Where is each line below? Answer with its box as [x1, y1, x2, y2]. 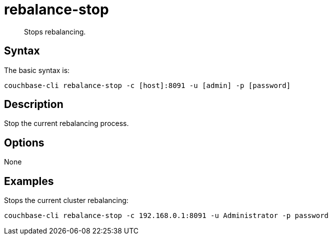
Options [4, 136, 44, 149]
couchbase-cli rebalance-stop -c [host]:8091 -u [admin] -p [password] [4, 81, 291, 89]
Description [4, 98, 63, 111]
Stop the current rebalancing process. [4, 119, 129, 128]
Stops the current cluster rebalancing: [4, 196, 128, 205]
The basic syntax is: [4, 65, 70, 74]
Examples [4, 174, 54, 187]
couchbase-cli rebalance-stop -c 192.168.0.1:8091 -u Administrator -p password [4, 211, 329, 220]
